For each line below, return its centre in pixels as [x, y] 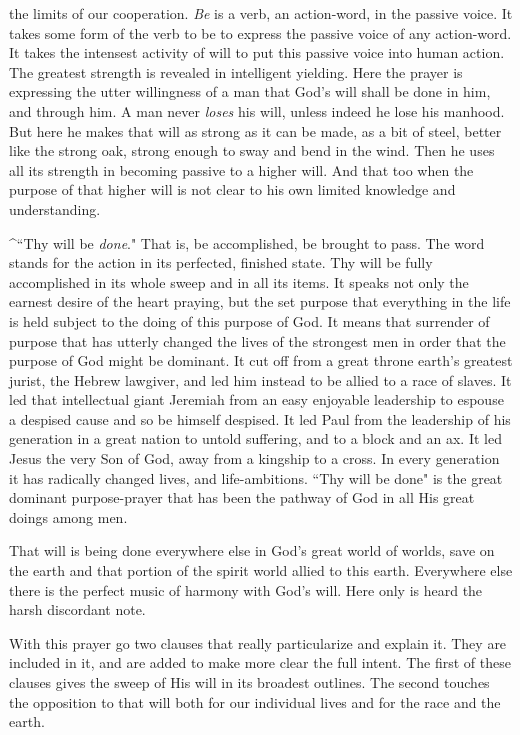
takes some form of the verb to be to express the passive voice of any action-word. [260, 32]
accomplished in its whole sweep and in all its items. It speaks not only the [239, 281]
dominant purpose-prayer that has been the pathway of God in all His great [242, 497]
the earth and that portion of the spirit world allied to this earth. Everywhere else [261, 570]
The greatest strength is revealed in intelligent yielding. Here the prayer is [236, 71]
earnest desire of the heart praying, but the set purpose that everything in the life [260, 301]
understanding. [55, 208]
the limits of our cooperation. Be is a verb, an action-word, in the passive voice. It [261, 13]
